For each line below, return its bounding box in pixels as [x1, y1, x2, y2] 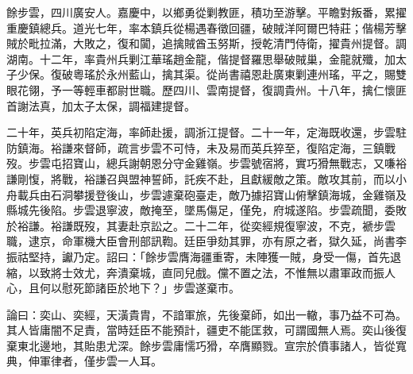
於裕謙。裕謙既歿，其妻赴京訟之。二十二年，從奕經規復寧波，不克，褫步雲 [6, 217, 396, 233]
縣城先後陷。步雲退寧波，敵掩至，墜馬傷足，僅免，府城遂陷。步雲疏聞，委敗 [6, 202, 407, 218]
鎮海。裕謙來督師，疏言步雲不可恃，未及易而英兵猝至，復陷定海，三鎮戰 [17, 139, 396, 156]
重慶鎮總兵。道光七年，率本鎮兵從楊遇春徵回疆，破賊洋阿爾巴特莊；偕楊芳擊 [6, 19, 407, 36]
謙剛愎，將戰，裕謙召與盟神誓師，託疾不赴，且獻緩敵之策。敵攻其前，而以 [6, 170, 396, 187]
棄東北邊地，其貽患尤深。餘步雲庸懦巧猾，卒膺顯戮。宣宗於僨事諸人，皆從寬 [6, 337, 407, 353]
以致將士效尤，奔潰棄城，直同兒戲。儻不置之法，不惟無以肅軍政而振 [28, 264, 384, 280]
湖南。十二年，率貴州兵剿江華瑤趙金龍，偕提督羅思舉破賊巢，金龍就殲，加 [6, 50, 396, 67]
